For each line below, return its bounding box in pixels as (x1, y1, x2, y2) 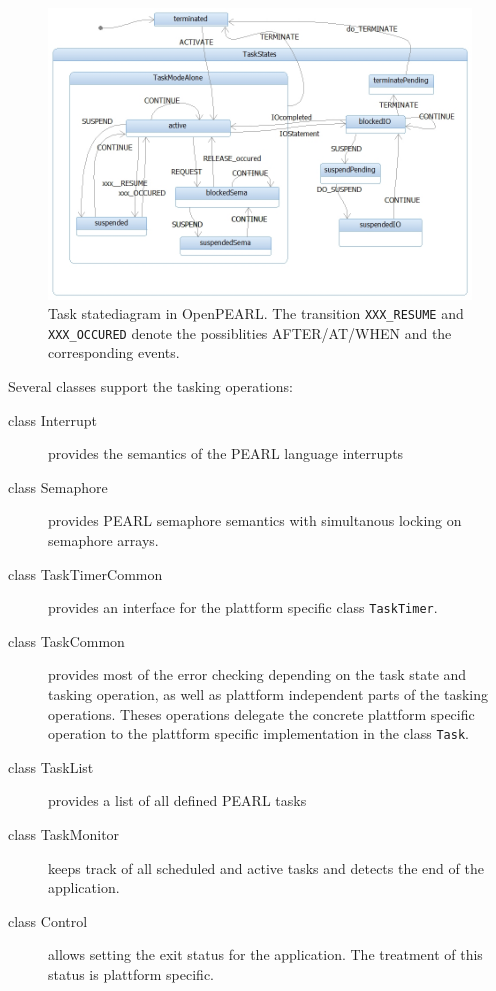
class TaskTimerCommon (8, 563, 163, 584)
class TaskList (8, 756, 94, 777)
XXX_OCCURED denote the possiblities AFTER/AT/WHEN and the (48, 322, 452, 343)
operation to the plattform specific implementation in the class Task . (48, 723, 469, 744)
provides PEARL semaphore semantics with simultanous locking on (48, 510, 462, 531)
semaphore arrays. (48, 529, 159, 550)
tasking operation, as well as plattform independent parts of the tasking (48, 684, 488, 704)
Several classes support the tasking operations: (8, 376, 293, 396)
